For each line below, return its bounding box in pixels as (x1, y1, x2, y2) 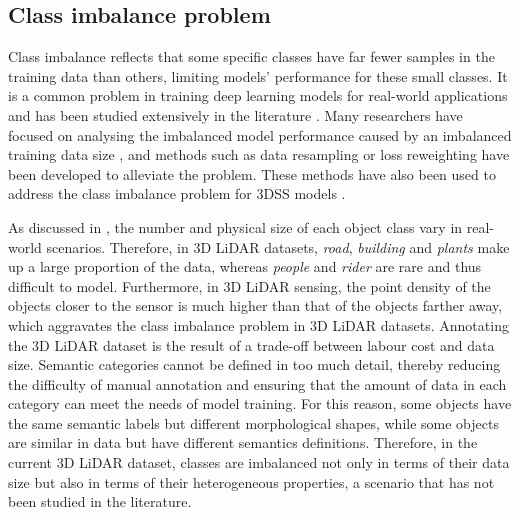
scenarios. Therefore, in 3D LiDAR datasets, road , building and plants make (46, 236, 510, 257)
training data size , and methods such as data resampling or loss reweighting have (8, 144, 510, 165)
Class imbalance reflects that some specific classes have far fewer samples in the (8, 46, 495, 67)
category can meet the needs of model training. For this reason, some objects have (8, 393, 512, 414)
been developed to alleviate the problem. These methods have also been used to (8, 163, 496, 184)
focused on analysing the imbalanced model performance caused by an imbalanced (8, 124, 512, 145)
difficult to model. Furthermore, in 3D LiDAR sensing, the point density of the (8, 275, 491, 296)
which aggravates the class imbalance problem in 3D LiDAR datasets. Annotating (8, 314, 509, 335)
